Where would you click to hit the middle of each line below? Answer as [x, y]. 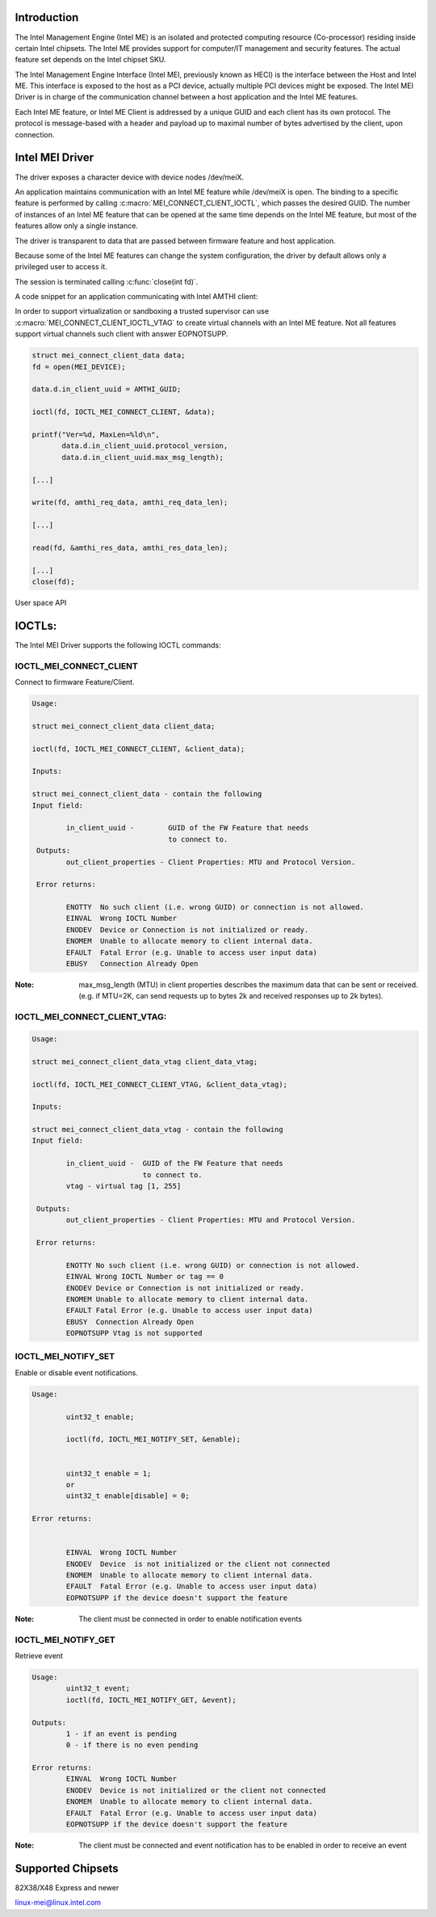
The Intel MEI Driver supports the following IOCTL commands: [118, 645]
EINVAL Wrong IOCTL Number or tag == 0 [145, 1277]
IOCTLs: [36, 625]
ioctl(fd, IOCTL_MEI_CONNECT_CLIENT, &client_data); [138, 749]
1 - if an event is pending [122, 1733]
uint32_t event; [98, 1689]
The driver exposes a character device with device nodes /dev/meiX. [129, 177]
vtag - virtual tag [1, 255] [124, 1186]
